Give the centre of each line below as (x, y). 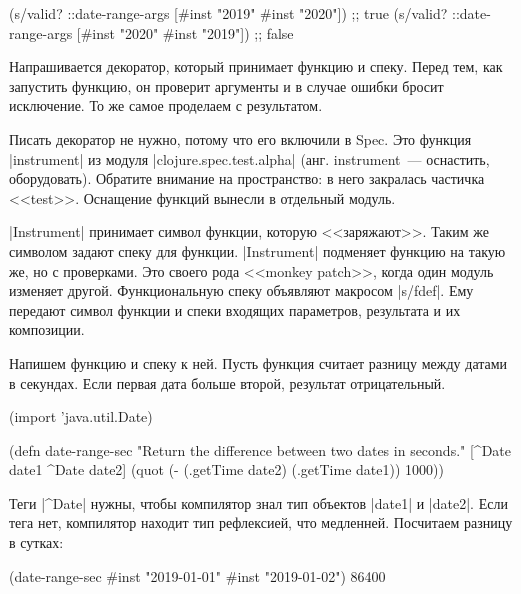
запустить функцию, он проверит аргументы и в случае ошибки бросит (226, 85)
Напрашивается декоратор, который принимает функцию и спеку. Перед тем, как (256, 66)
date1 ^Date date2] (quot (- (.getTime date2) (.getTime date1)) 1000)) (226, 469)
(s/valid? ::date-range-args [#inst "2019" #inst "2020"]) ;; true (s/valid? (228, 13)
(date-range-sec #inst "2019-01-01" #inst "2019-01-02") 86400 (197, 575)
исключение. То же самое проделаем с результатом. (166, 105)
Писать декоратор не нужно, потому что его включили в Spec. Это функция (240, 138)
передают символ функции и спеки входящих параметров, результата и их (235, 309)
